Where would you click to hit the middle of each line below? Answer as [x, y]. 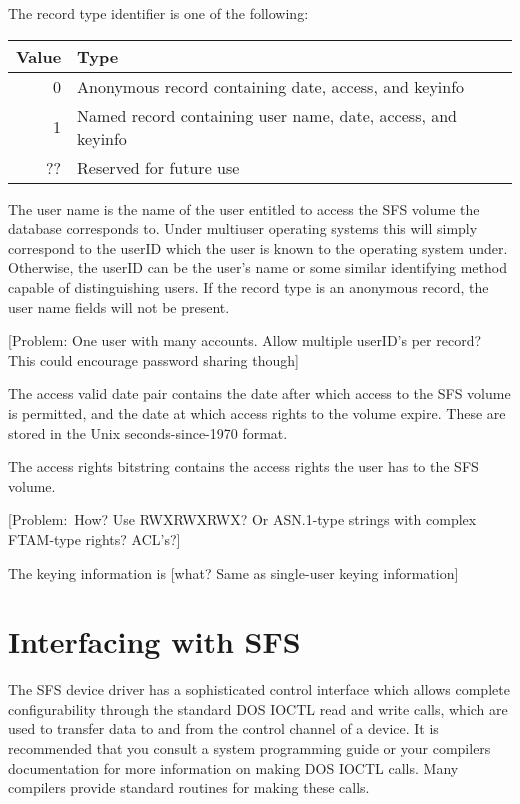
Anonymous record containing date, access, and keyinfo [271, 86]
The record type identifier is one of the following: [158, 13]
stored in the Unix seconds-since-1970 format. [148, 432]
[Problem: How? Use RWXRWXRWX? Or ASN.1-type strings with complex [242, 519]
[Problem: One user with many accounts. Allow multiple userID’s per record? [245, 340]
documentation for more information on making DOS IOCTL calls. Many [233, 767]
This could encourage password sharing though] [153, 359]
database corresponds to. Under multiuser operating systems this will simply [243, 228]
